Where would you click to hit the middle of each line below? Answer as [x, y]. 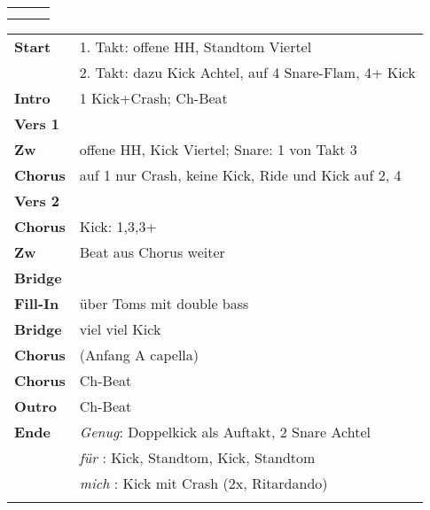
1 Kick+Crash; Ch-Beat [153, 98]
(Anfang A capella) [139, 355]
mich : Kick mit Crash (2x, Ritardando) [203, 483]
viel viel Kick [120, 329]
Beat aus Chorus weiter [152, 252]
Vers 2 [37, 201]
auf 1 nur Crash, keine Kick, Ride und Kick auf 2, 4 [240, 175]
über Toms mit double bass [164, 303]
